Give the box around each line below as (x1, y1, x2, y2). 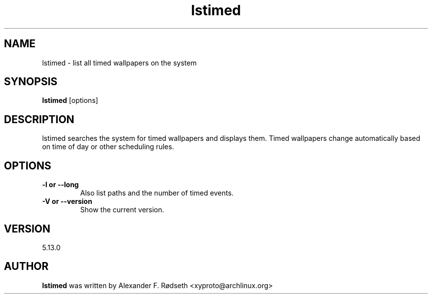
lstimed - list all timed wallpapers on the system (42, 58, 197, 67)
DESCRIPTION (4, 113, 74, 126)
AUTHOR (4, 260, 49, 273)
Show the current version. (80, 205, 164, 214)
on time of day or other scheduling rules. (42, 142, 174, 151)
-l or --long (42, 180, 79, 189)
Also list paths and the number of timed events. (80, 189, 234, 198)
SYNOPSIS (4, 75, 58, 88)
